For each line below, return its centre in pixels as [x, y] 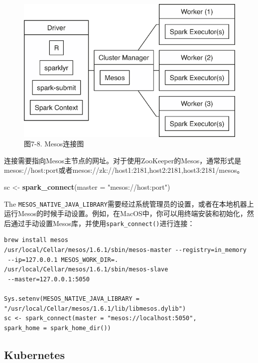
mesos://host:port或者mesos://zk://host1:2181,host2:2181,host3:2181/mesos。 [124, 170]
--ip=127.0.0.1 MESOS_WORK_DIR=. [63, 260]
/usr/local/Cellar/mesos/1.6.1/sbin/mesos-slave [86, 270]
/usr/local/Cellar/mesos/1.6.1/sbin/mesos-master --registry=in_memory [125, 250]
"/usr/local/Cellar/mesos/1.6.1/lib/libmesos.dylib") [95, 308]
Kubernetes [34, 354]
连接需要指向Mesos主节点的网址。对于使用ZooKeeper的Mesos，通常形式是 [123, 160]
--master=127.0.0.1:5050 [49, 279]
